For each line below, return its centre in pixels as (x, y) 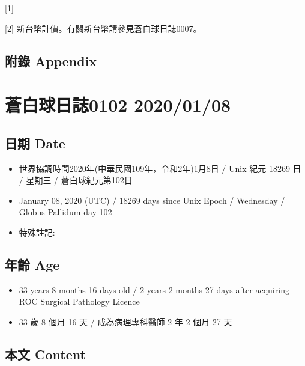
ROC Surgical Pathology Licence (79, 301)
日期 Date (35, 143)
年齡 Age (32, 264)
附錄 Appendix (51, 60)
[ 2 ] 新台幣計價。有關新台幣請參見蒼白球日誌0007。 (103, 28)
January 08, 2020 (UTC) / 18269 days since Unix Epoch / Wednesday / (152, 200)
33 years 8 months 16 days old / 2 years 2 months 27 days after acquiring (154, 289)
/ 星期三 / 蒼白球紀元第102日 (76, 180)
